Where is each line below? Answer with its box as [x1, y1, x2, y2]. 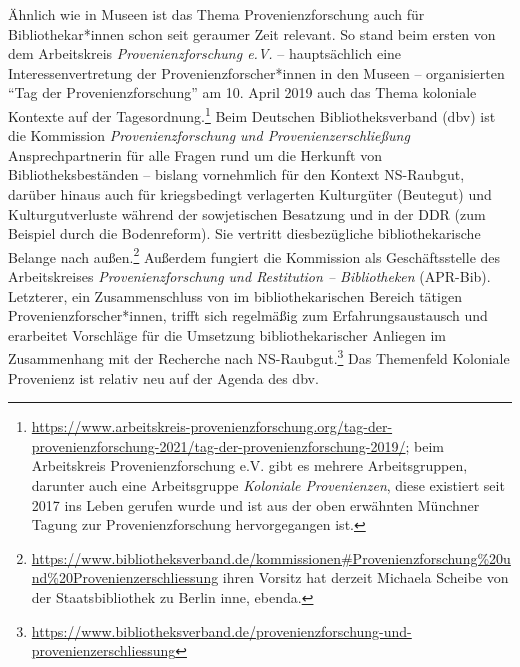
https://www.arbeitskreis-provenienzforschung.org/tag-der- [31, 416, 393, 437]
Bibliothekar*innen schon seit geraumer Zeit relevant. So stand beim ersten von [8, 23, 496, 44]
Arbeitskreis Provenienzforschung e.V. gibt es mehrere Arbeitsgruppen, [31, 455, 468, 476]
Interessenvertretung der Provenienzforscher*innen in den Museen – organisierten [8, 62, 505, 83]
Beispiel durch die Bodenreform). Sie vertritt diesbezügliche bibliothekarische [8, 223, 481, 244]
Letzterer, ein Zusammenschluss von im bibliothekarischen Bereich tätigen [8, 285, 462, 306]
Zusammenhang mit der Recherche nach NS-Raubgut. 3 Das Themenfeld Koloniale [8, 345, 510, 369]
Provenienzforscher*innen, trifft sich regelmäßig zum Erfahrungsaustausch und [8, 305, 488, 326]
